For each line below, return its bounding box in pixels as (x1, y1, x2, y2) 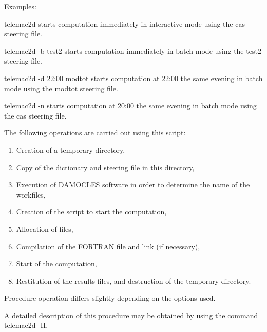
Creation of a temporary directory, (16, 144, 125, 155)
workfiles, (16, 189, 46, 200)
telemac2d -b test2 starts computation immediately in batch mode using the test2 (4, 45, 261, 56)
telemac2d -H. (4, 320, 48, 330)
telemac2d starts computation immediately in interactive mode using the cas (4, 18, 245, 29)
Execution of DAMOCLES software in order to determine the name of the (16, 179, 250, 190)
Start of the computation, (16, 258, 97, 269)
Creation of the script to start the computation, (16, 206, 167, 217)
